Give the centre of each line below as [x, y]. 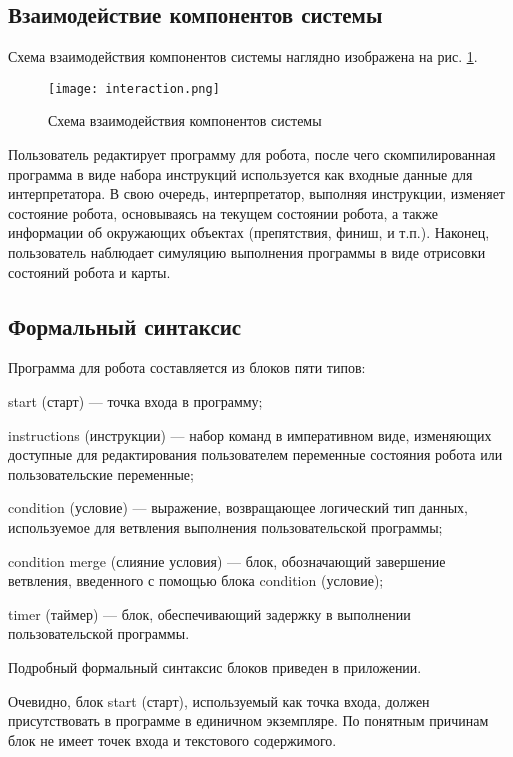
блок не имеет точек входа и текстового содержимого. [172, 739]
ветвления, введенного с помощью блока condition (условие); [196, 580]
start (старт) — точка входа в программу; [135, 401]
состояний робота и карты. [89, 271]
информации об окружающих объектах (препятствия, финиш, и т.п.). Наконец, [249, 232]
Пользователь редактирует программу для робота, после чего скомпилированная [252, 154]
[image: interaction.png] [134, 88]
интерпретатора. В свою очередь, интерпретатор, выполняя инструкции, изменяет [256, 193]
